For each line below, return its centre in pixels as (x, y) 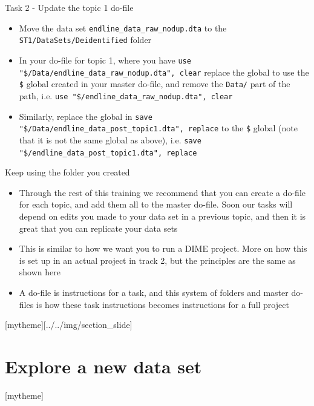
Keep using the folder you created (67, 172)
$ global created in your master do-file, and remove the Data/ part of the (155, 84)
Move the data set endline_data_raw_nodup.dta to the (123, 28)
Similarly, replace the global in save (86, 116)
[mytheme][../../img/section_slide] (69, 325)
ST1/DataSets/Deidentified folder (85, 40)
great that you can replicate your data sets (98, 228)
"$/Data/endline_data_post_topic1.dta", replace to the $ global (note (158, 128)
